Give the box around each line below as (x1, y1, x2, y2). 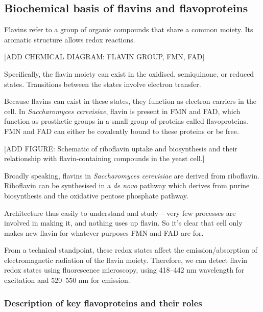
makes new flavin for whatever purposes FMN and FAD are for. (4, 227, 204, 238)
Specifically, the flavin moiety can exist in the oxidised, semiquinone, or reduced (4, 68, 254, 79)
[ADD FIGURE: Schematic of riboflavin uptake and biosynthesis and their (4, 143, 237, 153)
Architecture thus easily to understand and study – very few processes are (4, 207, 236, 218)
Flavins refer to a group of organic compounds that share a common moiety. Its (4, 24, 253, 35)
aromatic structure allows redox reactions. (4, 34, 135, 44)
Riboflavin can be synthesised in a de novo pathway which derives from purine (4, 180, 250, 191)
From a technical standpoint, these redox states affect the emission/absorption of (4, 244, 257, 255)
